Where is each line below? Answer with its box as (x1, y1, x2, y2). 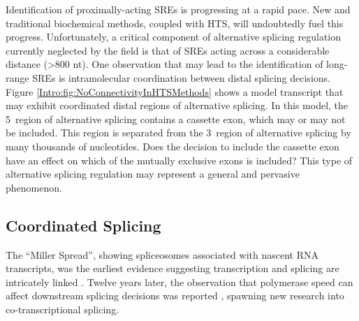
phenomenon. (6, 180, 62, 194)
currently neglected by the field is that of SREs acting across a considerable (6, 43, 330, 57)
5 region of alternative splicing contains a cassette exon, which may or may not (6, 111, 346, 126)
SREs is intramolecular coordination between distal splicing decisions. (32, 70, 330, 85)
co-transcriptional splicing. (6, 301, 119, 316)
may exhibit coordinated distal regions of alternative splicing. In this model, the (6, 98, 349, 113)
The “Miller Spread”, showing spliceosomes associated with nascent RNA (6, 247, 318, 262)
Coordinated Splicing (6, 214, 161, 236)
